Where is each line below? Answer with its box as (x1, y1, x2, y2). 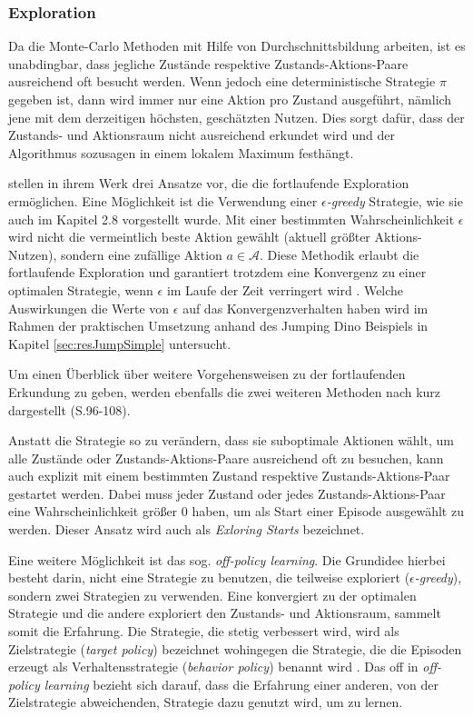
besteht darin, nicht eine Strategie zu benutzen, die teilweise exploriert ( (8, 568, 410, 587)
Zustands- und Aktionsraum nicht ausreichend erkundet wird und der (8, 125, 396, 144)
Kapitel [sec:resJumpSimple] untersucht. (8, 334, 232, 353)
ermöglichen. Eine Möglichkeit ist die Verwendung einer (8, 191, 318, 210)
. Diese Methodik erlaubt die (259, 244, 419, 264)
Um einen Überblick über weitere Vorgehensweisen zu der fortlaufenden (8, 364, 406, 383)
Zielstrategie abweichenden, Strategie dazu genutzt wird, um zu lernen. (8, 692, 403, 712)
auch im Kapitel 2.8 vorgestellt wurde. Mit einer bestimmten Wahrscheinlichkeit (8, 209, 455, 228)
